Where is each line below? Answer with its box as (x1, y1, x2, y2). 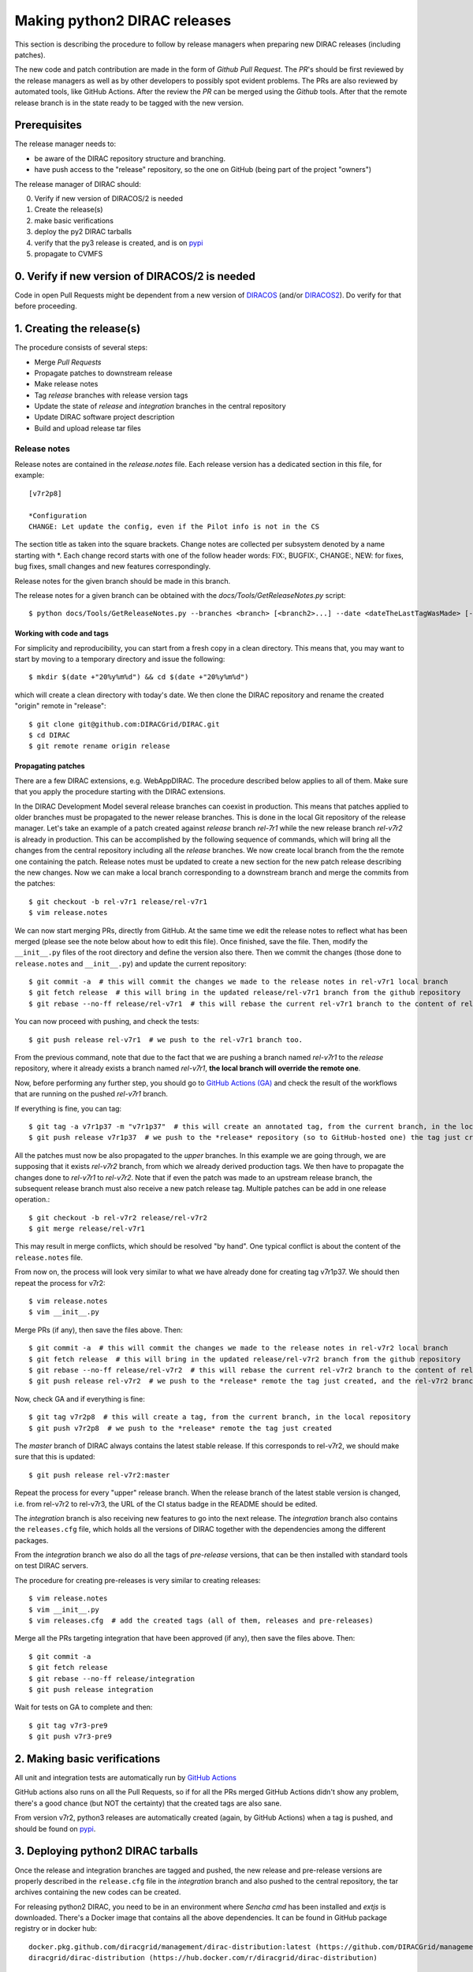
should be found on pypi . (14, 1824, 96, 1833)
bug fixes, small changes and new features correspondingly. (14, 562, 211, 571)
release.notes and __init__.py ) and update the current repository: (14, 958, 248, 968)
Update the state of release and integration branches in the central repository (34, 401, 287, 411)
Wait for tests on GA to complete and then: (14, 1702, 153, 1712)
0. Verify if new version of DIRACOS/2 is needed (14, 269, 256, 283)
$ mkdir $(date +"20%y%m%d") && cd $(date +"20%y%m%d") (28, 673, 249, 682)
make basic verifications (34, 215, 114, 225)
